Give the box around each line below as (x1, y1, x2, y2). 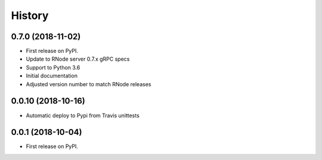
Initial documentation (26, 72, 78, 80)
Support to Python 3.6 (26, 64, 80, 71)
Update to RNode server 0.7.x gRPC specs (26, 55, 130, 62)
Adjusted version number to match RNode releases (26, 80, 151, 87)
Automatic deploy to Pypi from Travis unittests (26, 112, 140, 119)
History (11, 9, 49, 22)
